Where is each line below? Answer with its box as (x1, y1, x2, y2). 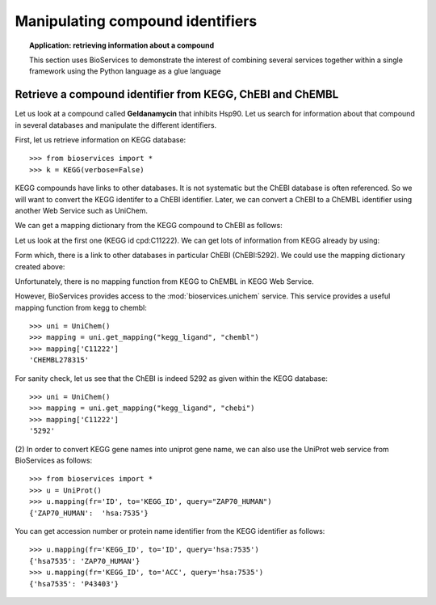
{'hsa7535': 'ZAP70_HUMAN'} (29, 556, 140, 565)
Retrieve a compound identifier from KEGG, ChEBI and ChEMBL (15, 87, 339, 101)
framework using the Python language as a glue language (29, 66, 221, 76)
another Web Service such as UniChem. (15, 205, 149, 215)
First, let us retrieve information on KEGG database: (15, 135, 187, 145)
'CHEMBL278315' (29, 356, 90, 365)
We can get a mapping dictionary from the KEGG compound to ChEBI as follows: (15, 221, 283, 231)
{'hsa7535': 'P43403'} (29, 579, 119, 588)
